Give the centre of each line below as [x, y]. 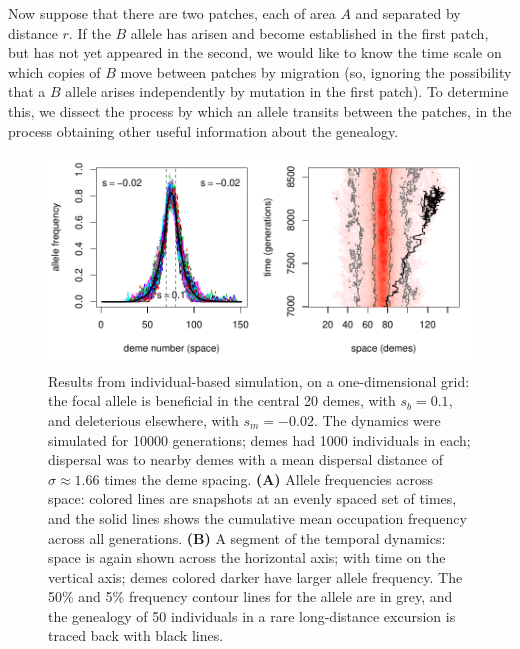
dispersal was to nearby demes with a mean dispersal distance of [245, 459]
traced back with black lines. [136, 635]
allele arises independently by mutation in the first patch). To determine [287, 91]
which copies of [54, 71]
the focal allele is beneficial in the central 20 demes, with [222, 400]
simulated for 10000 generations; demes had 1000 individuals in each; [259, 439]
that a [27, 91]
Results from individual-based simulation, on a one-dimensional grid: [259, 380]
